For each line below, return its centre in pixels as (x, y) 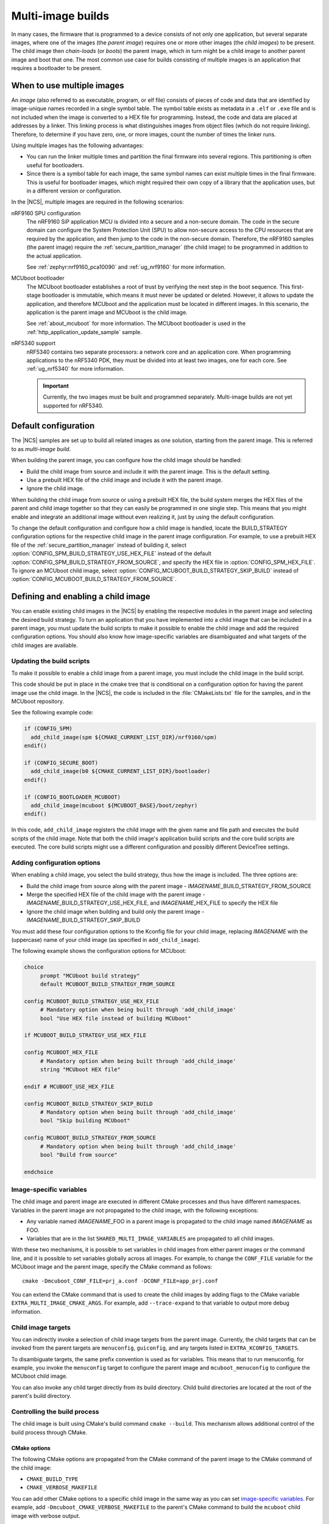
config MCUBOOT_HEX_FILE (61, 1052)
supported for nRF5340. (73, 405)
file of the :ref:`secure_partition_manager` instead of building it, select (99, 545)
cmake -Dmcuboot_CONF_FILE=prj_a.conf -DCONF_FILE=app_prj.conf (120, 1281)
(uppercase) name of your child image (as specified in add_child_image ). (106, 939)
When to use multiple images (68, 85)
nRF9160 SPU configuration (46, 213)
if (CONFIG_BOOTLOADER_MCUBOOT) (73, 797)
